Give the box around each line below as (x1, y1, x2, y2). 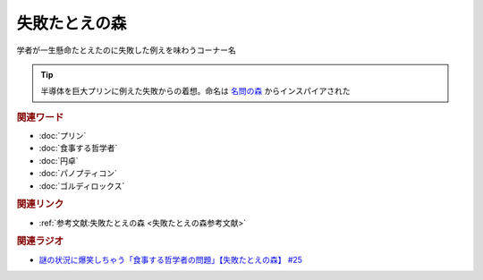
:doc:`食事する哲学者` (38, 143, 118, 154)
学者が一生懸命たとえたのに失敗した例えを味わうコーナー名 (16, 45, 236, 55)
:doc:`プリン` (38, 130, 87, 140)
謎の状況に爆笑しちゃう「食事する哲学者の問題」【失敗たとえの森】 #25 (38, 254, 303, 265)
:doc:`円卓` (38, 155, 80, 165)
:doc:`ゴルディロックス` (38, 180, 125, 191)
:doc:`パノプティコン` (38, 168, 118, 179)
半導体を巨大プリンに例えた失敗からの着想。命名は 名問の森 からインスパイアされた (40, 86, 351, 97)
